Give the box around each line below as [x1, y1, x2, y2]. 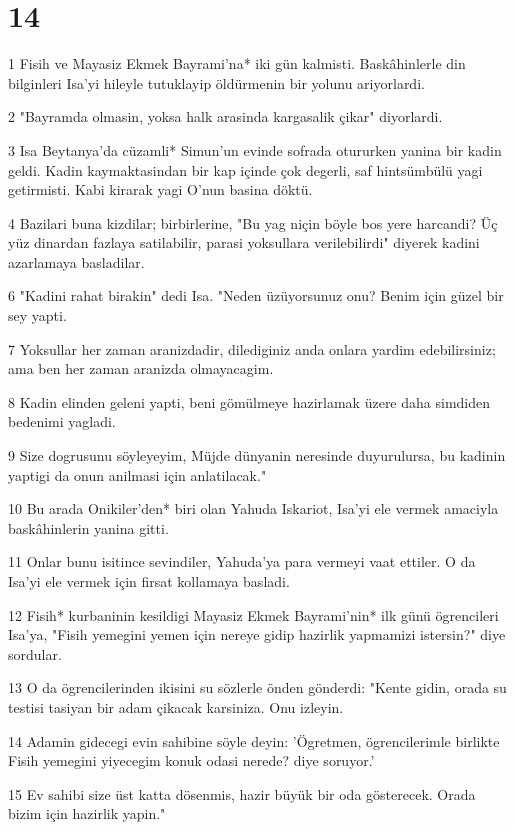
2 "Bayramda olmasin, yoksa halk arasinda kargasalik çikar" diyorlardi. [8, 106, 443, 127]
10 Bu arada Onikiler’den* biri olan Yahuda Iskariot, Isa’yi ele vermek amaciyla [8, 498, 499, 519]
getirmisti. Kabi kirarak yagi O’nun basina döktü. [8, 179, 313, 200]
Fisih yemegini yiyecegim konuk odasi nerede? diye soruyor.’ [8, 750, 375, 771]
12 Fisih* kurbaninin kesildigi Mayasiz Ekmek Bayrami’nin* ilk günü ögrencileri [8, 604, 499, 625]
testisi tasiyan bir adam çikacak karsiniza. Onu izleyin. [8, 696, 344, 717]
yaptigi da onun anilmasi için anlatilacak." [8, 464, 267, 485]
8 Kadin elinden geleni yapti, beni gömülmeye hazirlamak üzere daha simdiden [8, 391, 491, 412]
